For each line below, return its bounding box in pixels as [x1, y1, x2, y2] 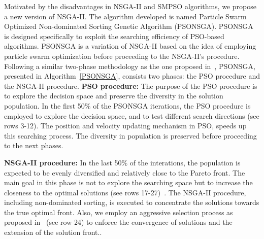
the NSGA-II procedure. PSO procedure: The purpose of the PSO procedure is [4, 80, 257, 91]
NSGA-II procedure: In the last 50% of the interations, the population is [4, 157, 241, 167]
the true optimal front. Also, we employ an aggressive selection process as [4, 207, 233, 217]
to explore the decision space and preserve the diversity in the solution [4, 90, 223, 101]
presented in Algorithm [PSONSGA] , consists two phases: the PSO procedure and [4, 71, 260, 81]
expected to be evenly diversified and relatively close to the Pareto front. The [4, 167, 245, 178]
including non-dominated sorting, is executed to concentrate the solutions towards [4, 197, 259, 208]
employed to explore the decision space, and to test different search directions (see [4, 110, 259, 121]
